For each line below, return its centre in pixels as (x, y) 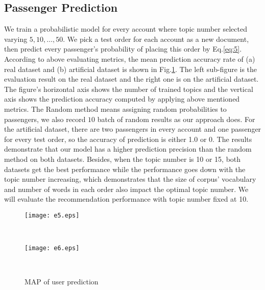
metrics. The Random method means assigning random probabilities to (115, 108)
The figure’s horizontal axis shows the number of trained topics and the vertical (129, 89)
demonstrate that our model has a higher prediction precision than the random (128, 149)
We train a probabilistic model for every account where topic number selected (126, 29)
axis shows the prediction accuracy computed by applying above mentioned (122, 99)
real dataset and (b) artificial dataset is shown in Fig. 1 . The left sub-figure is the (131, 69)
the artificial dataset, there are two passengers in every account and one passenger (133, 129)
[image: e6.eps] (52, 248)
